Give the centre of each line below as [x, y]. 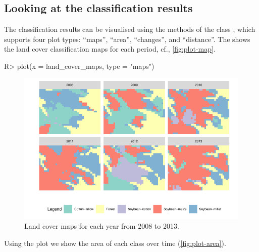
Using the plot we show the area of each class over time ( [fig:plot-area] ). [115, 243]
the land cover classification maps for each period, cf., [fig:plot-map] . [110, 49]
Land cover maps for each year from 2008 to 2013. [102, 226]
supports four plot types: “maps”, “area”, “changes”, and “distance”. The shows [127, 39]
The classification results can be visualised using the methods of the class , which [130, 29]
